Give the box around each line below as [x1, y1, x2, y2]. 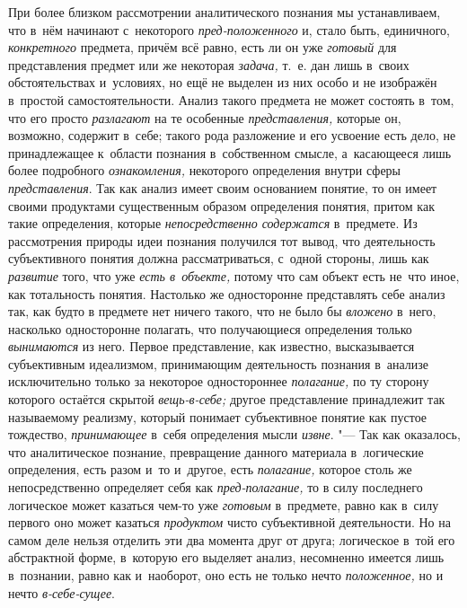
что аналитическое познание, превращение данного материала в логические [8, 442, 424, 461]
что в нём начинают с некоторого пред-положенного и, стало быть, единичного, [8, 20, 450, 39]
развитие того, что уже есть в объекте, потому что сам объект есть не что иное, [8, 266, 460, 285]
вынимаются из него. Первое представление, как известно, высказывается [8, 337, 415, 356]
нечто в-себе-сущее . [8, 583, 115, 602]
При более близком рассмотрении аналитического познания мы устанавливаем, [8, 3, 441, 21]
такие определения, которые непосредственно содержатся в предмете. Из [8, 214, 418, 233]
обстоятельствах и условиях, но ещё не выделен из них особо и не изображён [8, 73, 437, 92]
